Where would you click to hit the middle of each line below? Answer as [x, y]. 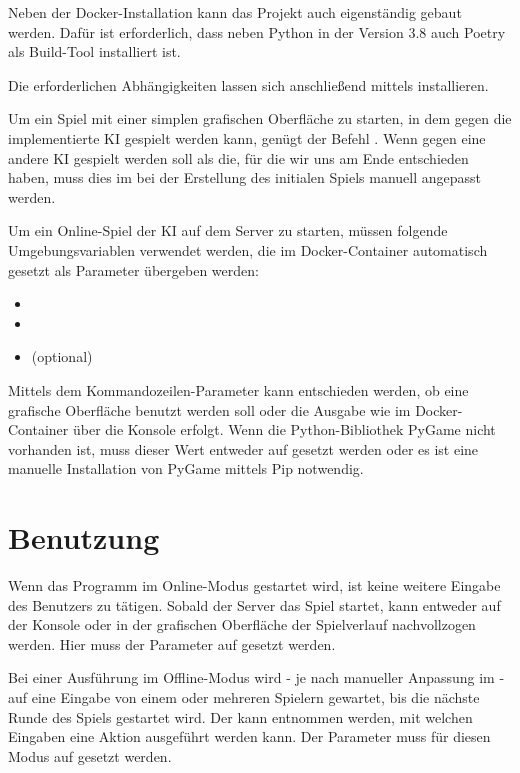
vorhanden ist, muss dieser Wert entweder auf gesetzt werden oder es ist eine [243, 448]
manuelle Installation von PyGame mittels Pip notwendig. [186, 468]
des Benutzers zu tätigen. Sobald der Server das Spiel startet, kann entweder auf [254, 604]
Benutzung [84, 537]
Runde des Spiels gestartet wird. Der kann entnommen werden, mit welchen [240, 716]
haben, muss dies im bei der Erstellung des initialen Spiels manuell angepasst [245, 177]
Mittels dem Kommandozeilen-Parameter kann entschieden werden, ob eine [238, 389]
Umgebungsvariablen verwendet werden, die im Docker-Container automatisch [248, 249]
